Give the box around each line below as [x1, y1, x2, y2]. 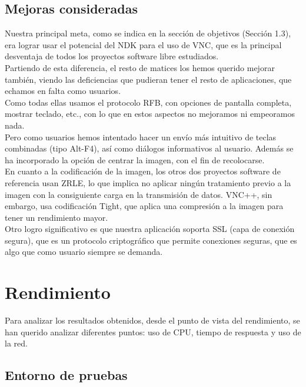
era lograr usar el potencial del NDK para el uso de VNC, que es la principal [5, 38, 282, 51]
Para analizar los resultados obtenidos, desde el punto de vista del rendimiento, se [5, 314, 300, 327]
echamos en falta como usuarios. [5, 85, 121, 97]
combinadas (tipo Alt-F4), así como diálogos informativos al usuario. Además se [5, 142, 294, 154]
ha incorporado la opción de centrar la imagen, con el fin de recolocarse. [5, 153, 265, 166]
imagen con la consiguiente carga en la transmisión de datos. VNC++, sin [5, 188, 272, 200]
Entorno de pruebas [5, 366, 128, 384]
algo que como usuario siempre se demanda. [5, 245, 163, 258]
